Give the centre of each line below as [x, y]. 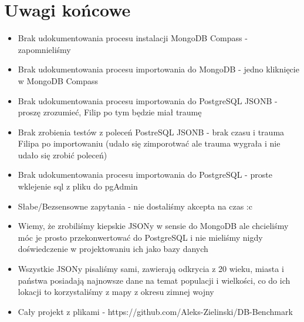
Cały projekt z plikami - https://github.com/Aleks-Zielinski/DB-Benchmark [155, 311]
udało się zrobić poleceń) [63, 155]
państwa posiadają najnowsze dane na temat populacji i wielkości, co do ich [154, 280]
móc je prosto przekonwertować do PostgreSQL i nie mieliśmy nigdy [140, 237]
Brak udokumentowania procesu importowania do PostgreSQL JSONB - [148, 100]
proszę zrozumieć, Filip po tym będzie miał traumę [110, 112]
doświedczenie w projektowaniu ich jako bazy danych [113, 249]
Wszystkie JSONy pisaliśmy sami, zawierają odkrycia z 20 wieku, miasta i [151, 269]
